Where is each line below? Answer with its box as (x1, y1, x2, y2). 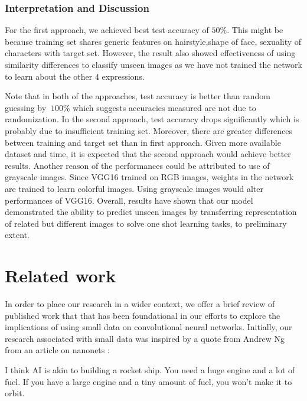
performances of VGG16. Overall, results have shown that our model (5, 194, 253, 206)
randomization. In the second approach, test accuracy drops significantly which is (5, 113, 299, 125)
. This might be (227, 24, 283, 36)
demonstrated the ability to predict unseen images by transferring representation (5, 206, 297, 218)
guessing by (5, 101, 47, 113)
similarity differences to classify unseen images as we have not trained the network (5, 58, 302, 70)
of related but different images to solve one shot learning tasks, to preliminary (5, 217, 287, 229)
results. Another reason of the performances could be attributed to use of (5, 159, 270, 171)
